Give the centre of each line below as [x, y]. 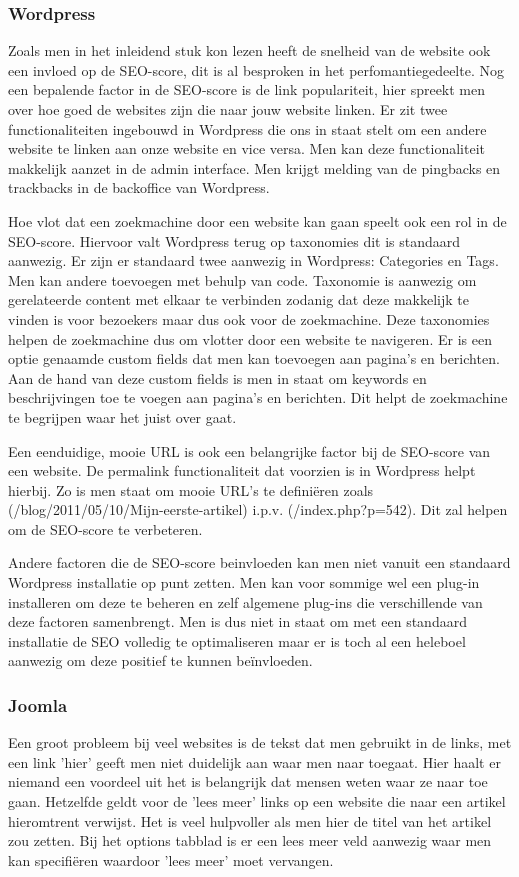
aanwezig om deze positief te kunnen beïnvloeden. [160, 660]
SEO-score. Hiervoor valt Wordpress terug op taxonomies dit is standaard [234, 240]
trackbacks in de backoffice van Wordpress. [139, 187]
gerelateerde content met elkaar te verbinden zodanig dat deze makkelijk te [238, 299]
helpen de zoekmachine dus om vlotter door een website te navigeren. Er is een [250, 338]
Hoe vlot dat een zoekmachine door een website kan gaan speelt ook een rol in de [257, 220]
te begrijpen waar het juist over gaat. [122, 416]
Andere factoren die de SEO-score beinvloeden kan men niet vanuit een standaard [259, 562]
